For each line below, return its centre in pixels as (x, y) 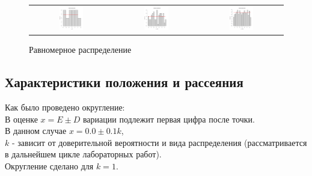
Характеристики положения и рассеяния (124, 82)
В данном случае (36, 131)
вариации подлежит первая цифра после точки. (169, 119)
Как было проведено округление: (65, 107)
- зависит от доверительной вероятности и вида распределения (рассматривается (159, 142)
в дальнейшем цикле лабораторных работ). (83, 154)
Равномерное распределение (80, 50)
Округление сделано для (49, 166)
